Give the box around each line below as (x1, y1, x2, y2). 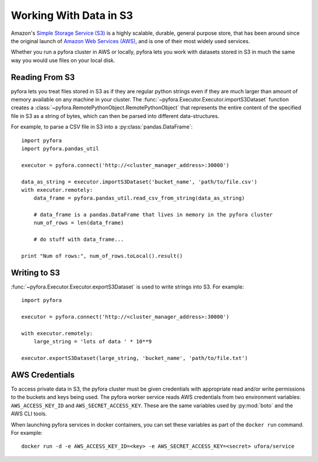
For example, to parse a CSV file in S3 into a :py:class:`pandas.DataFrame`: (11, 123, 193, 130)
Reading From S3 (11, 72, 75, 82)
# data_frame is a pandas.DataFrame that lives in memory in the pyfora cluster (33, 211, 273, 218)
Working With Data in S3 (11, 9, 134, 22)
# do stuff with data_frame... (33, 236, 124, 243)
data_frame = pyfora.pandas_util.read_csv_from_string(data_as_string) (33, 195, 245, 202)
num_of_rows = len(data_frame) (33, 219, 124, 227)
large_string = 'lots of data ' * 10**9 (33, 338, 153, 345)
